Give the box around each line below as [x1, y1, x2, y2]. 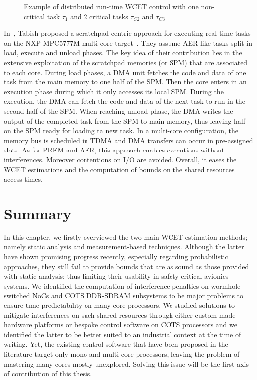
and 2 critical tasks [70, 11, 128, 21]
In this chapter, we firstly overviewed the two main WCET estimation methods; [4, 231, 248, 242]
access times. [4, 174, 43, 184]
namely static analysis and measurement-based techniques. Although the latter [4, 241, 244, 252]
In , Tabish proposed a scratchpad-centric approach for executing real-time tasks [4, 28, 251, 38]
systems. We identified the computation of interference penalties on [4, 280, 209, 291]
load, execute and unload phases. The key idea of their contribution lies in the [4, 47, 242, 58]
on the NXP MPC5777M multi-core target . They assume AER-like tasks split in [4, 37, 252, 48]
